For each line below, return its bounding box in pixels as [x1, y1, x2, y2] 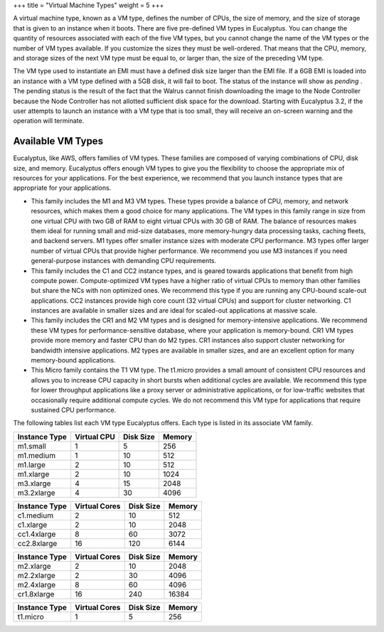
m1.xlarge [17, 469, 50, 479]
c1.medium [17, 510, 53, 520]
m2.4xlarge [17, 579, 56, 589]
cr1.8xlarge [17, 589, 55, 599]
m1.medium [17, 450, 56, 460]
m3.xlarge [17, 478, 51, 488]
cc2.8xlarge [17, 538, 58, 548]
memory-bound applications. [31, 356, 117, 365]
